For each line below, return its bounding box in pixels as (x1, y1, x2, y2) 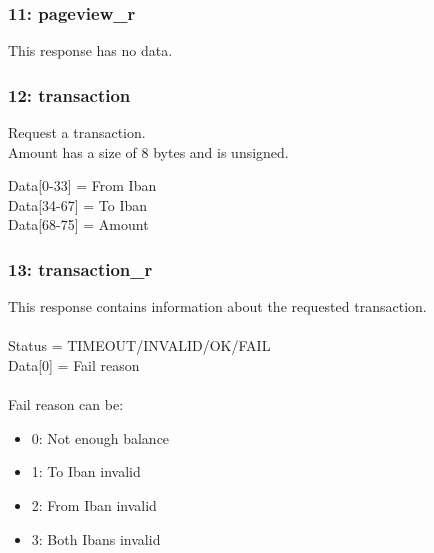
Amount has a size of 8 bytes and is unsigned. (8, 141, 289, 162)
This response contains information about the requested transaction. (8, 296, 427, 317)
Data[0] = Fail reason (8, 355, 140, 375)
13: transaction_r (8, 256, 153, 281)
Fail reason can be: (8, 394, 124, 415)
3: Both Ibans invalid (31, 528, 161, 549)
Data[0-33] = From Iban (8, 175, 157, 196)
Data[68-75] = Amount (8, 214, 149, 235)
